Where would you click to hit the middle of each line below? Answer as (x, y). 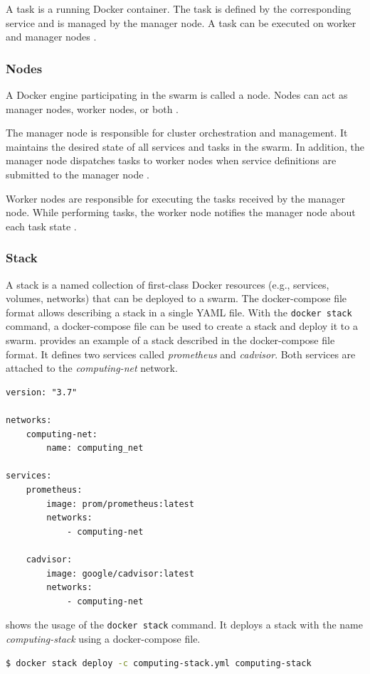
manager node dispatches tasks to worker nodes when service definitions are (171, 160)
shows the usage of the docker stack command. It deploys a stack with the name (184, 625)
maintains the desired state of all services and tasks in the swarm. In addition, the (185, 146)
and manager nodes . (51, 37)
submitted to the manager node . (78, 174)
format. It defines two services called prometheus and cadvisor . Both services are (181, 354)
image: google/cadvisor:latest (120, 573)
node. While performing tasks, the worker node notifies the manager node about (181, 212)
